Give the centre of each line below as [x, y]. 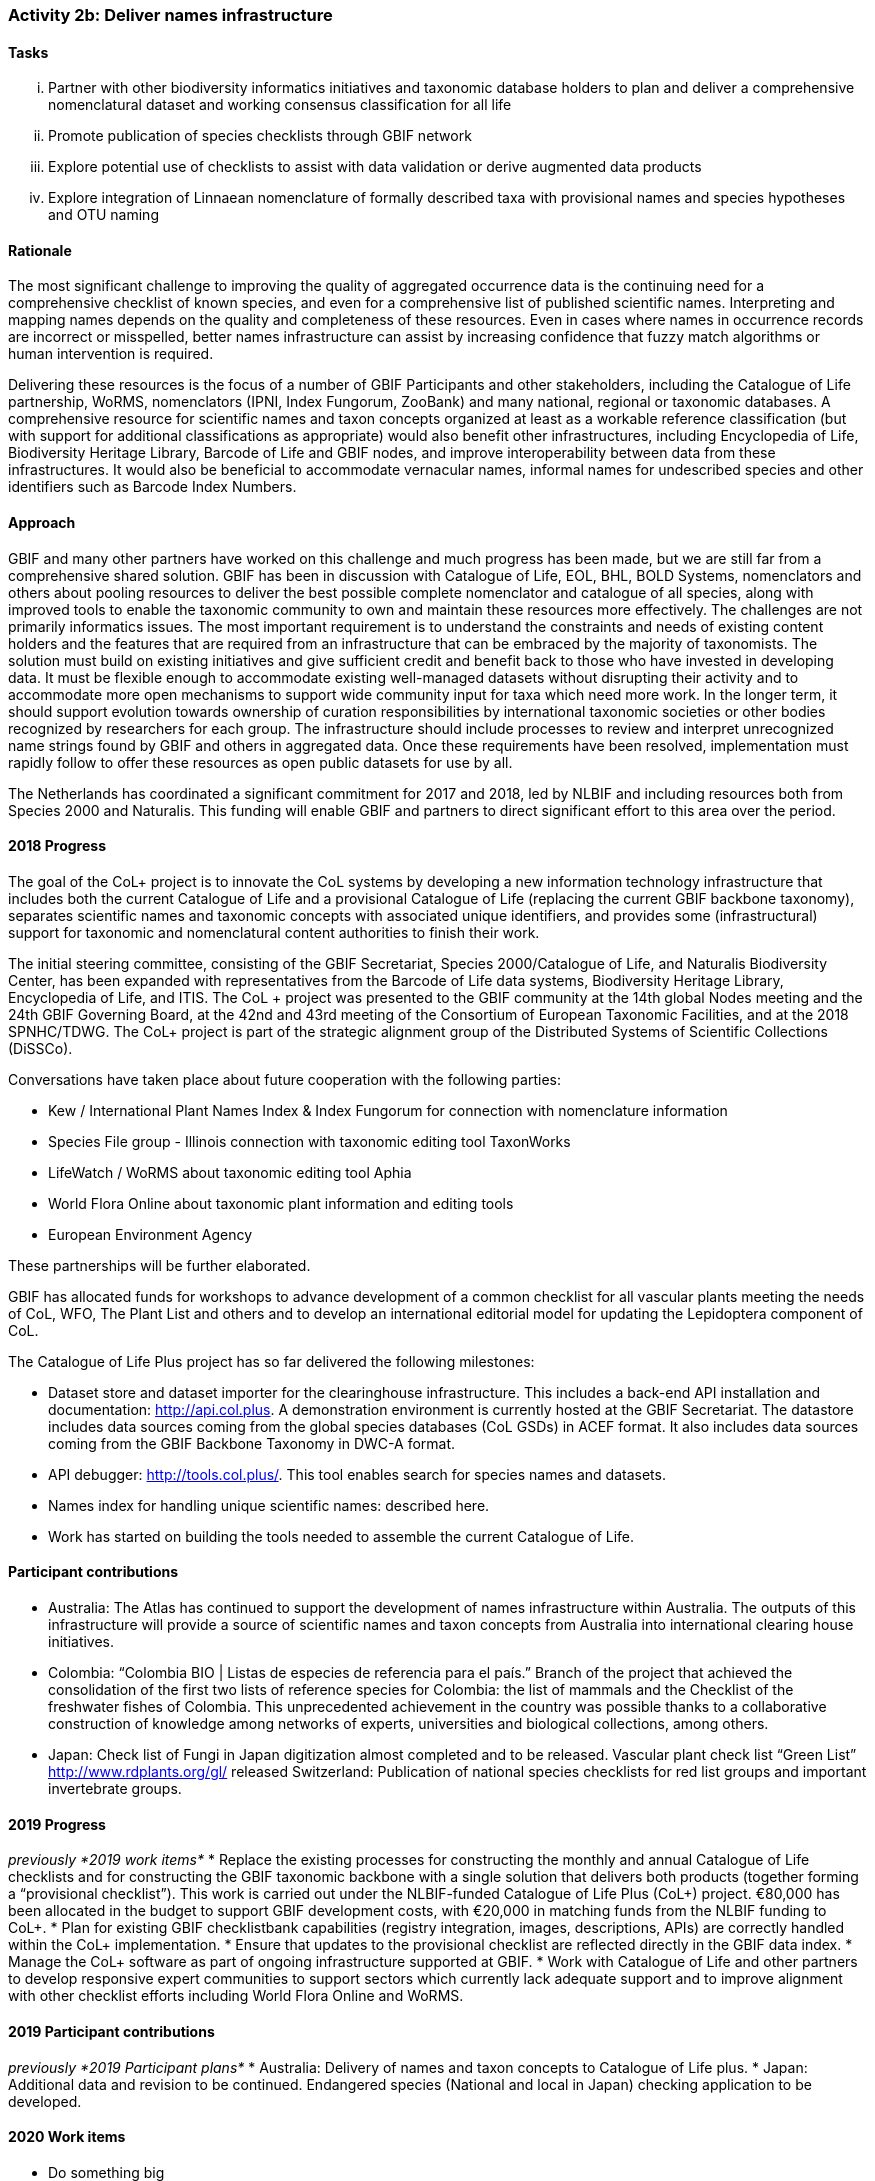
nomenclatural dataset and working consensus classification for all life [280, 105]
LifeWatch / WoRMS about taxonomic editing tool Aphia [230, 1172]
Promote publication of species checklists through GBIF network [260, 136]
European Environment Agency [150, 1234]
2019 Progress [57, 1824]
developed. [45, 2101]
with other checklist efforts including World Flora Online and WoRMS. [236, 1996]
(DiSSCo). [40, 1048]
